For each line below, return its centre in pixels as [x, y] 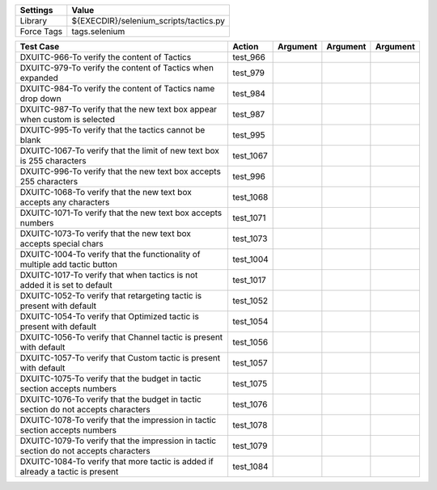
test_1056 [250, 342]
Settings [36, 10]
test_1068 [250, 197]
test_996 [249, 176]
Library [34, 21]
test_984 [249, 93]
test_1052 [250, 301]
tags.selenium [98, 31]
